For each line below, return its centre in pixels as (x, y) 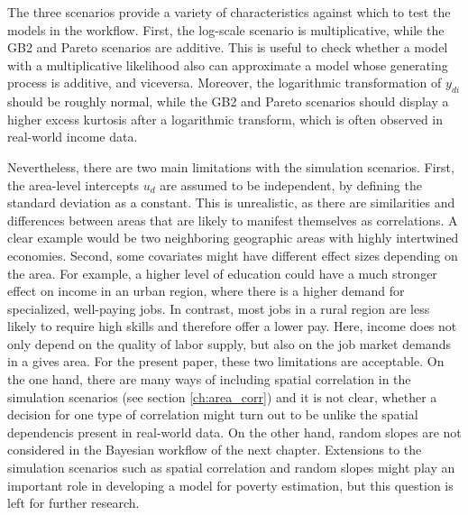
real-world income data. (73, 137)
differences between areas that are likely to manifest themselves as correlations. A (233, 220)
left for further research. (73, 503)
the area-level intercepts (73, 184)
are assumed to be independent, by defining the (291, 184)
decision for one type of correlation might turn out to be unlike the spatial (213, 414)
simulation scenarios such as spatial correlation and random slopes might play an (231, 468)
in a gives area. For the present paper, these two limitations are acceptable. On (226, 361)
